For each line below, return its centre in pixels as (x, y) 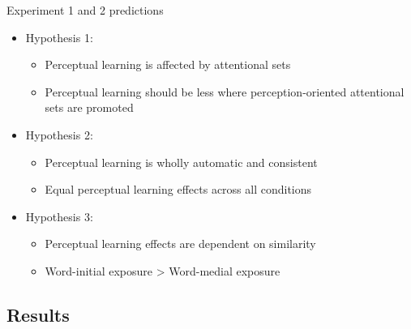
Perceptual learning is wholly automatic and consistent (181, 162)
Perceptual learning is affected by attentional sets (168, 64)
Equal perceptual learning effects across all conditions (178, 189)
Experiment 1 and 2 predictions (85, 10)
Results (38, 314)
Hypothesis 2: (59, 134)
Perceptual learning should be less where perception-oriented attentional (225, 91)
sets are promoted (89, 107)
